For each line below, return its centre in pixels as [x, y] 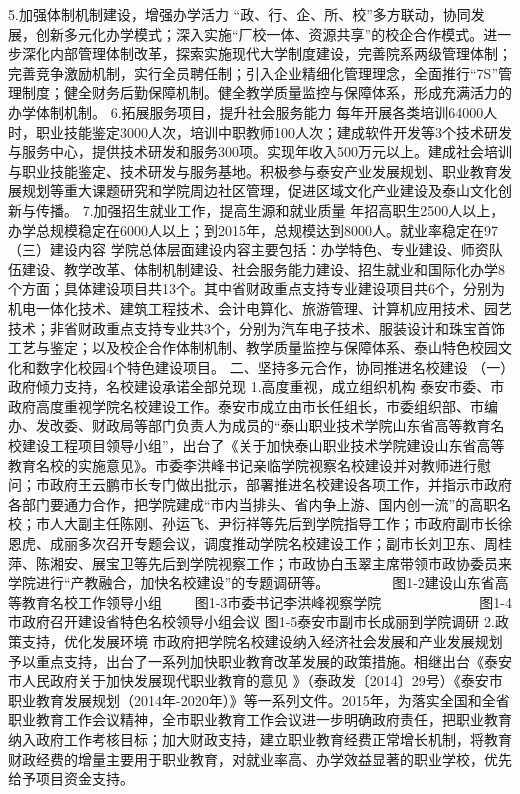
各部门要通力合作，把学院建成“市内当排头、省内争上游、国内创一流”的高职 [253, 503]
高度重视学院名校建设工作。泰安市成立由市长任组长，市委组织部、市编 [266, 405]
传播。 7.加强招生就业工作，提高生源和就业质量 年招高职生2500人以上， [270, 209]
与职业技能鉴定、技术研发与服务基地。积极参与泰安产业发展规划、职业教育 [253, 170]
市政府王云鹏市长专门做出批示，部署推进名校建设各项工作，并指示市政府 [273, 484]
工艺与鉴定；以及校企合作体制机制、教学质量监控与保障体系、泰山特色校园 [253, 347]
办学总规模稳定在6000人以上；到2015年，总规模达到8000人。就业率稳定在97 [253, 229]
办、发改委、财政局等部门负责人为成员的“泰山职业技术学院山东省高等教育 [249, 425]
